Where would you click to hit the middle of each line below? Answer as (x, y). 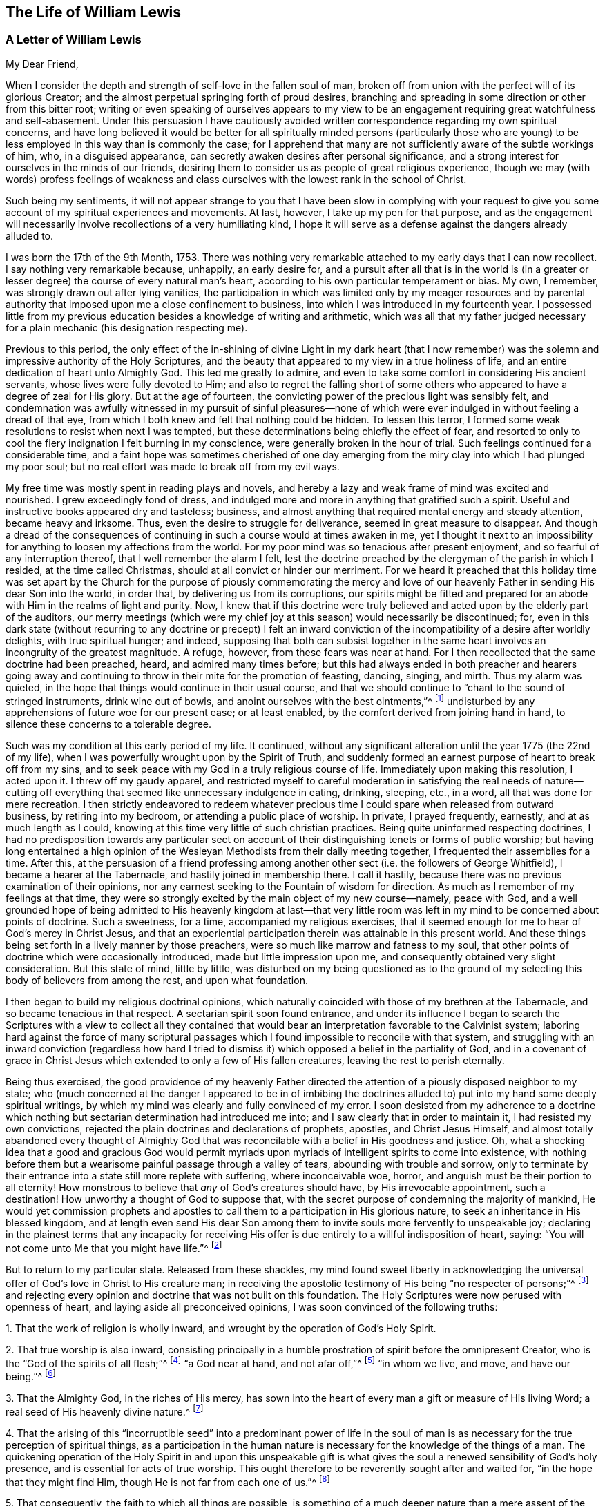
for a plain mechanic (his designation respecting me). (127, 327)
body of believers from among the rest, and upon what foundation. (157, 981)
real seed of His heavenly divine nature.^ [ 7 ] (105, 1411)
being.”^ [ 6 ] (31, 1376)
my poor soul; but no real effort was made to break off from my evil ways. (173, 466)
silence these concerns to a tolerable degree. (108, 724)
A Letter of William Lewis (74, 40)
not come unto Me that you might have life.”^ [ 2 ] (114, 1247)
